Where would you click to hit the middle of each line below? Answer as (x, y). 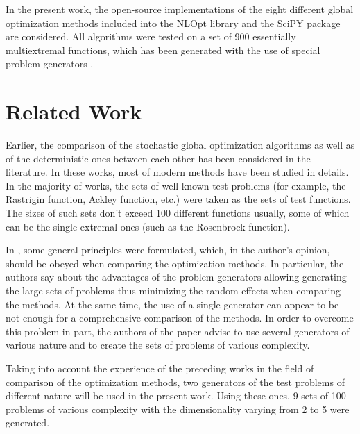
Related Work (74, 111)
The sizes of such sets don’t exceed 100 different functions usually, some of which (178, 213)
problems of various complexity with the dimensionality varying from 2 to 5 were (178, 409)
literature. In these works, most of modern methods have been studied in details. (177, 172)
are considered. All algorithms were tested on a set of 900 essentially (151, 36)
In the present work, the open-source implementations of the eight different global (180, 9)
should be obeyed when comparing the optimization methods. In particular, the (175, 263)
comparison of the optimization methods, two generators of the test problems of (175, 382)
